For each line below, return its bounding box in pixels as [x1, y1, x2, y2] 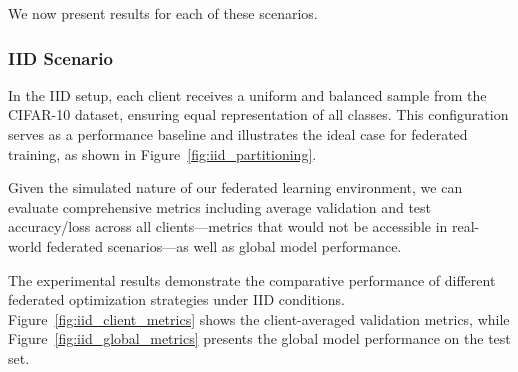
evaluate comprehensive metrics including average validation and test [8, 196, 432, 217]
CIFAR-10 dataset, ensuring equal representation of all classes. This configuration [8, 104, 509, 125]
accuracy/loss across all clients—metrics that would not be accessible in [8, 216, 448, 237]
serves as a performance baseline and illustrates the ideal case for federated [8, 124, 468, 144]
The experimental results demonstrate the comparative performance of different [8, 269, 496, 290]
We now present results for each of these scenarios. [8, 3, 318, 23]
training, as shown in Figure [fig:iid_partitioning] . [8, 143, 317, 164]
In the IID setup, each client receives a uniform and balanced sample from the [8, 84, 487, 105]
